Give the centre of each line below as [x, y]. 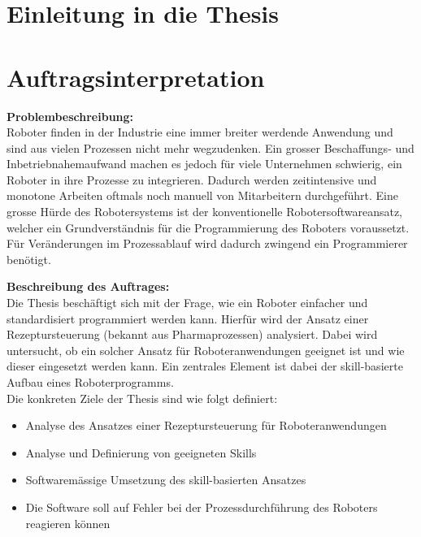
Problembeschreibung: [70, 116]
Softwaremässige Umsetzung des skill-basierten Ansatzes [166, 480]
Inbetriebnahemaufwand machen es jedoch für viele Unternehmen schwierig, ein [204, 164]
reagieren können [68, 523]
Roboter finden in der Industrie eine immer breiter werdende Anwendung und [200, 132]
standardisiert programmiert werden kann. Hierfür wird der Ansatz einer [188, 318]
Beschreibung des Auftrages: [88, 286]
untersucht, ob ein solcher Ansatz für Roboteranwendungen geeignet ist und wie [206, 350]
